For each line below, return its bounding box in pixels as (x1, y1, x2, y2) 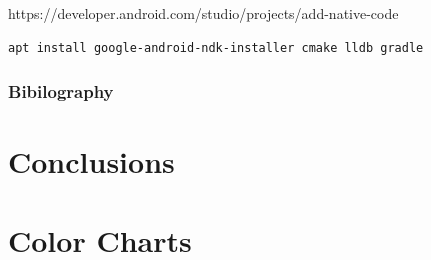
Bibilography (8, 79, 114, 104)
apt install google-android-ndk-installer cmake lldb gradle (8, 40, 424, 55)
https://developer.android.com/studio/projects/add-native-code (8, 3, 399, 23)
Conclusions (8, 141, 175, 182)
